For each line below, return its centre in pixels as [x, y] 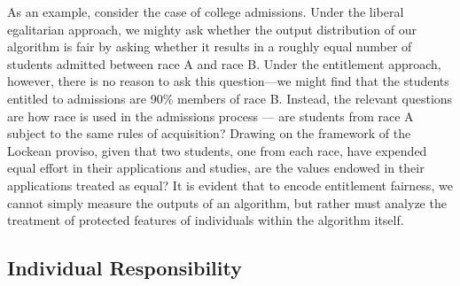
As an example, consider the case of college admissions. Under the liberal [206, 12]
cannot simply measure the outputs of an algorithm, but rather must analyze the [227, 202]
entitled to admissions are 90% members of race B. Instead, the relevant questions [230, 98]
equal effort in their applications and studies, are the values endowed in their [216, 168]
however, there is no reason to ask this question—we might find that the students [228, 81]
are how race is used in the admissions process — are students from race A [211, 116]
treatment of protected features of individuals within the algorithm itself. [206, 220]
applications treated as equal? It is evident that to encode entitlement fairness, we [230, 185]
